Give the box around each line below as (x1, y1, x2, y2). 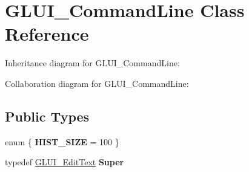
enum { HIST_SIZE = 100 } (5, 135, 119, 148)
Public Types (5, 106, 90, 125)
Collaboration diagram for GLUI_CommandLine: (5, 77, 189, 89)
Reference (5, 21, 89, 46)
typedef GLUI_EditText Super (5, 156, 124, 168)
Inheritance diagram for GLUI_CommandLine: (5, 57, 180, 69)
